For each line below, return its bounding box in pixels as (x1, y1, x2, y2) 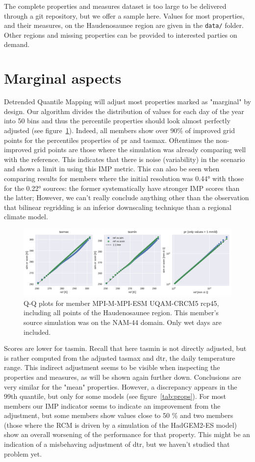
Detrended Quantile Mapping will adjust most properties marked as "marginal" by (4, 96, 251, 107)
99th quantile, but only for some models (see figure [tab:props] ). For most (4, 391, 227, 401)
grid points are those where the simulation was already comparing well (34, 144, 246, 155)
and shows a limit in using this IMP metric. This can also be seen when (4, 163, 220, 174)
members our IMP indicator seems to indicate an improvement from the (4, 400, 221, 411)
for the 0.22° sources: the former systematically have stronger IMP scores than (4, 183, 240, 193)
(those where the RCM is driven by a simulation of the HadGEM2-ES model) (4, 419, 237, 430)
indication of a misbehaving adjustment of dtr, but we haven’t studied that (4, 439, 230, 449)
